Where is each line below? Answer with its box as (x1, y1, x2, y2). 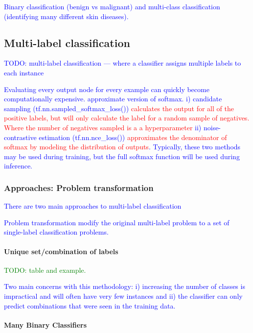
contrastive (4, 132, 37, 142)
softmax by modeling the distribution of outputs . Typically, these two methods (4, 142, 241, 152)
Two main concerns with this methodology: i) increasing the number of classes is (4, 281, 245, 291)
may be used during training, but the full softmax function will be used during (4, 151, 240, 161)
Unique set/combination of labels (4, 246, 118, 256)
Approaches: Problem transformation (4, 181, 154, 193)
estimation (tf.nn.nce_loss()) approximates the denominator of (39, 132, 227, 142)
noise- (203, 122, 221, 132)
